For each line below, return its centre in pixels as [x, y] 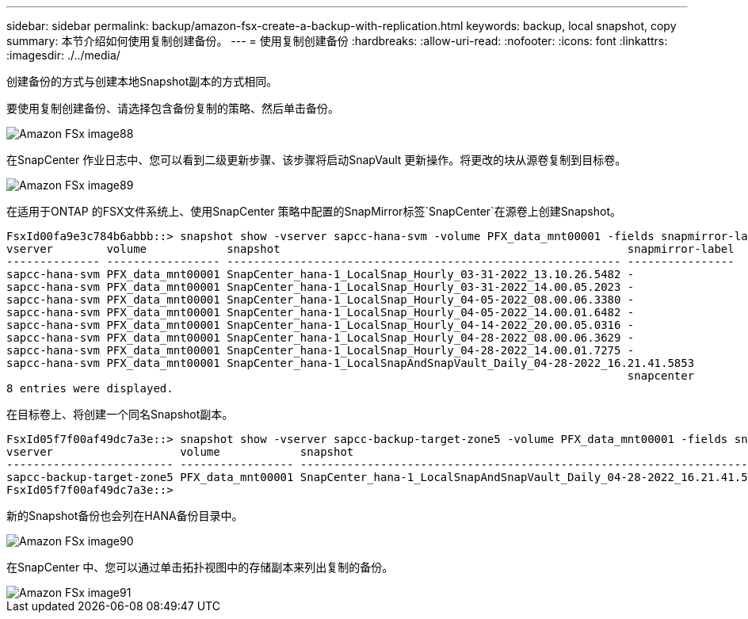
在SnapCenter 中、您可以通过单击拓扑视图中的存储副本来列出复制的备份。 [200, 567]
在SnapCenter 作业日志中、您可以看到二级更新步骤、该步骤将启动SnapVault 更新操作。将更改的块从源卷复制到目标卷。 [317, 160]
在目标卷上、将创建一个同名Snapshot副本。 [120, 414]
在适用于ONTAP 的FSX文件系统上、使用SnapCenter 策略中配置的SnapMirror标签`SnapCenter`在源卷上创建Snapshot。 [314, 211]
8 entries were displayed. [90, 388]
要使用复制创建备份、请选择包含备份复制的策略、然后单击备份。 [173, 108]
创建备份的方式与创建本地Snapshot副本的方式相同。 [142, 81]
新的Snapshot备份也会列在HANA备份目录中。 [125, 516]
